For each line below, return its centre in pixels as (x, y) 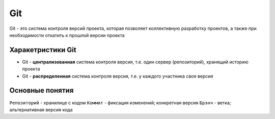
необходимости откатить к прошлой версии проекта (67, 35)
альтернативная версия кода (41, 109)
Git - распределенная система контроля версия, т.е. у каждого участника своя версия (118, 76)
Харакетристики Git (43, 50)
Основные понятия (42, 90)
